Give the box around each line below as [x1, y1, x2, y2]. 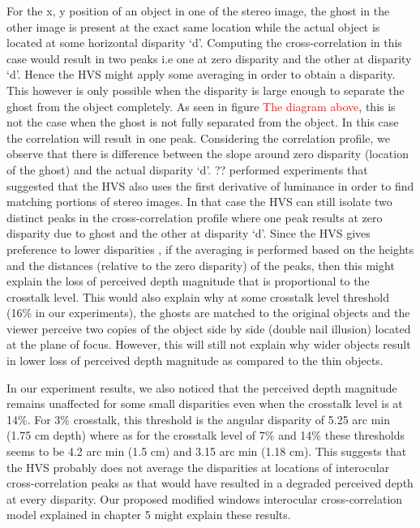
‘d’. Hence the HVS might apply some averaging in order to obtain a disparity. [6, 66, 396, 83]
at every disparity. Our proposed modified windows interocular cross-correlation [6, 490, 403, 507]
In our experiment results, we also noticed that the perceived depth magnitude [6, 379, 397, 396]
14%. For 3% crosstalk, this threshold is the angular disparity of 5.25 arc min [6, 410, 391, 427]
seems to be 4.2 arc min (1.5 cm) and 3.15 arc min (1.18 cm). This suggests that [6, 443, 407, 460]
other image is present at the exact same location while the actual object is [6, 18, 380, 35]
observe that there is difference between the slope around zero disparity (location [6, 145, 409, 162]
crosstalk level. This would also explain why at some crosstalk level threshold [6, 288, 390, 305]
